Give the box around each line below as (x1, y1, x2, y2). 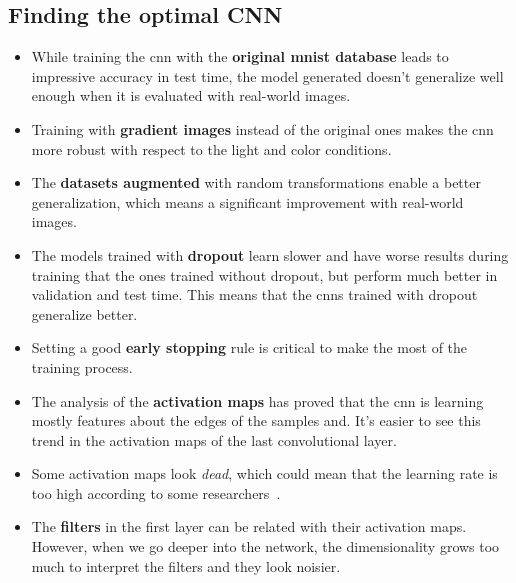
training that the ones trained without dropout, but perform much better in (31, 264, 498, 285)
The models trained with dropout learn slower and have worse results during (31, 244, 509, 265)
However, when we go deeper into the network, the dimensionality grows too (31, 536, 500, 557)
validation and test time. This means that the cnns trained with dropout (31, 284, 478, 305)
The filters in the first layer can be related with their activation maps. (31, 516, 467, 537)
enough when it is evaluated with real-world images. (31, 85, 351, 106)
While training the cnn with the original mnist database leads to (31, 46, 449, 67)
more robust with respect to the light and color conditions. (31, 138, 392, 159)
